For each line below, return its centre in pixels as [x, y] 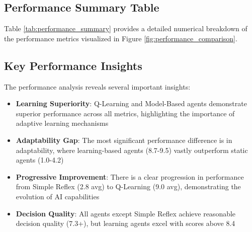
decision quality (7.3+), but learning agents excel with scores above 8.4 [125, 223]
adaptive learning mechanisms [62, 123]
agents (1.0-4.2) [40, 160]
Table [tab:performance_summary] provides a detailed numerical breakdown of [126, 28]
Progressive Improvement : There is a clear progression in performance [130, 176]
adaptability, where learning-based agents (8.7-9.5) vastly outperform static [132, 150]
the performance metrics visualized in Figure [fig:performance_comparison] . [121, 38]
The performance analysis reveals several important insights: [97, 86]
